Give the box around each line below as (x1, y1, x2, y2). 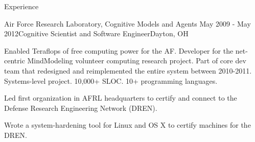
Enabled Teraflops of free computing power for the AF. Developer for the (4, 45, 234, 56)
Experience (4, 1, 39, 11)
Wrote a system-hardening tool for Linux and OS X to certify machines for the (4, 120, 251, 130)
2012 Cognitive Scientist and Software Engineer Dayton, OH (4, 28, 189, 39)
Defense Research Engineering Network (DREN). (4, 102, 157, 113)
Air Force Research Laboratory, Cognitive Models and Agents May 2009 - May (4, 18, 251, 29)
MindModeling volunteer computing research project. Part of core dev (27, 55, 246, 66)
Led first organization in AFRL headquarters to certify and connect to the (4, 92, 237, 103)
